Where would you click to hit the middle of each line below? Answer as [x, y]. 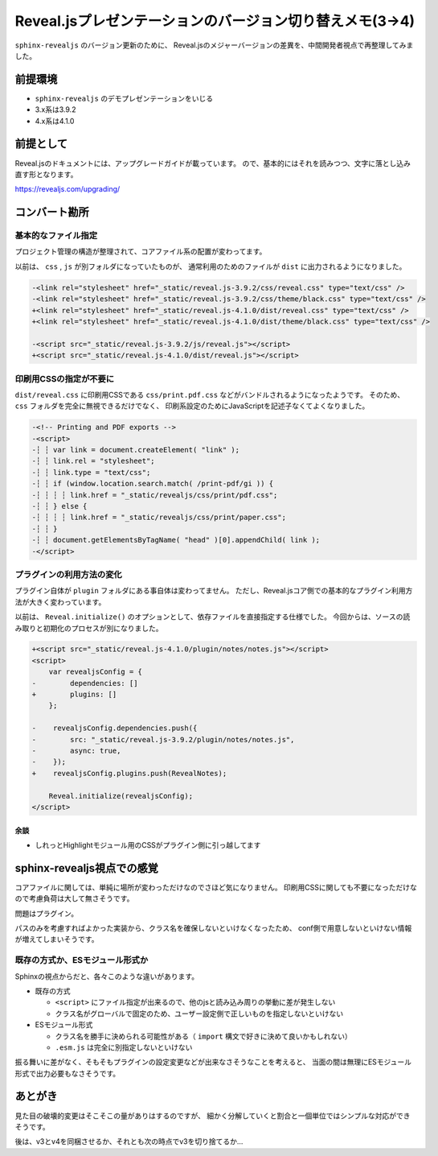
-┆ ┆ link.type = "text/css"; [91, 472]
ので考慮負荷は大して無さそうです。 [74, 898]
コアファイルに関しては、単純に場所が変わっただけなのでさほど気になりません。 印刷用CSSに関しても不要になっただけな [216, 887]
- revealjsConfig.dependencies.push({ [115, 728]
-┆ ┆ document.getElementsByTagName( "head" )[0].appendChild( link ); [176, 540]
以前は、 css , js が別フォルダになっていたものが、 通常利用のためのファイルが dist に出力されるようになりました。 [211, 266]
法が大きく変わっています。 [60, 602]
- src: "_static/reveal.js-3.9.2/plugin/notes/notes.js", [163, 739]
